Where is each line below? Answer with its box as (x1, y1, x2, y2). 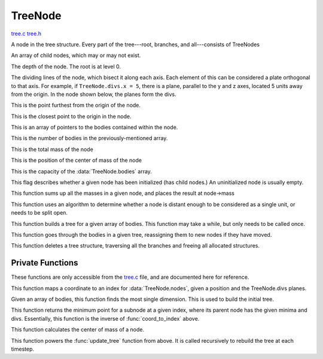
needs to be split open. (11, 209, 68, 216)
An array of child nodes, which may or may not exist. (11, 52, 141, 59)
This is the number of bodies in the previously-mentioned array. (11, 135, 168, 142)
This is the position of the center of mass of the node (11, 156, 142, 164)
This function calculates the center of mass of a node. (11, 326, 145, 333)
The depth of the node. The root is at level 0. (11, 63, 121, 70)
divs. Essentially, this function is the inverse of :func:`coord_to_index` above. (11, 315, 200, 322)
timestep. (11, 345, 34, 352)
